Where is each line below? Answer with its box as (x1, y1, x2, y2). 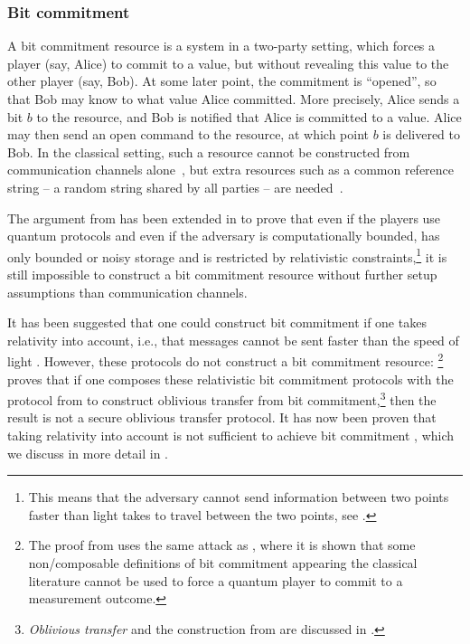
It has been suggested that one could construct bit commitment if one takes (7, 313, 427, 332)
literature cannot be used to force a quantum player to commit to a (28, 571, 403, 590)
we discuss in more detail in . (7, 443, 168, 462)
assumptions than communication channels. (7, 282, 248, 301)
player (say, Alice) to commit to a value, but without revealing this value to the (7, 53, 449, 72)
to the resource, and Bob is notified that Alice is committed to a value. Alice (36, 107, 462, 126)
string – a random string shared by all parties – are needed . (7, 177, 343, 196)
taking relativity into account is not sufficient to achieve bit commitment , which (7, 426, 455, 445)
